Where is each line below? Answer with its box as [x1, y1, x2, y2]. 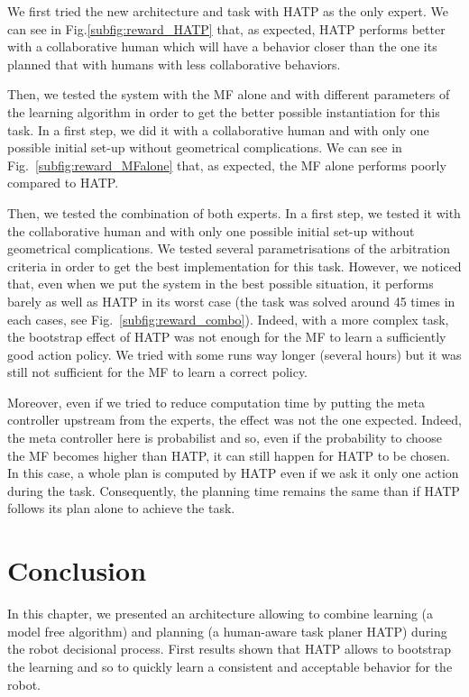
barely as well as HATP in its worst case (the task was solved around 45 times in [7, 291, 455, 310]
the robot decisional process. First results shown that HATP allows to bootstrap [7, 639, 452, 658]
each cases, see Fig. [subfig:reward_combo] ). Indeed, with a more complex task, [7, 309, 449, 328]
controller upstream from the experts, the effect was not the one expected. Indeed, [7, 410, 462, 429]
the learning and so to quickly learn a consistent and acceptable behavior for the [7, 656, 453, 675]
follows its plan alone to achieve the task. [7, 499, 235, 518]
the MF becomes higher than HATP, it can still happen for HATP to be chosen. [7, 445, 450, 464]
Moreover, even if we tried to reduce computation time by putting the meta [7, 392, 425, 411]
